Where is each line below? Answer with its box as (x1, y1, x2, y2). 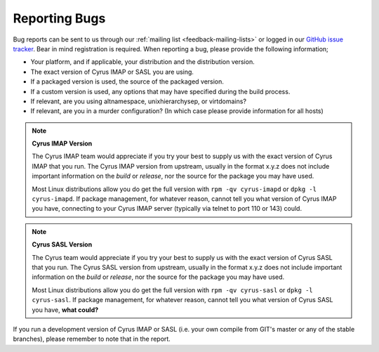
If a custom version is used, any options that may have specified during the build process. (30, 87, 291, 96)
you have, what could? (32, 306, 99, 314)
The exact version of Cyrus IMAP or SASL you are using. (30, 67, 194, 76)
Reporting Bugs (13, 11, 106, 26)
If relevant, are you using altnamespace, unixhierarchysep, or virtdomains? (30, 97, 247, 105)
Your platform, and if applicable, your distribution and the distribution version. (30, 58, 255, 66)
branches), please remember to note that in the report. (13, 334, 171, 344)
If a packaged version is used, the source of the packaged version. (30, 77, 225, 86)
